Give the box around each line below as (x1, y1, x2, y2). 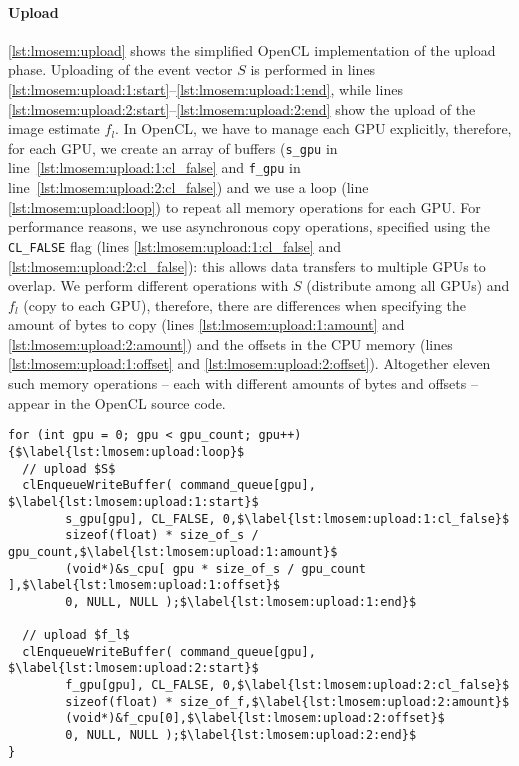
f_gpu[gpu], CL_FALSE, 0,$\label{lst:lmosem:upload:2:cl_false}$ (65, 678, 510, 693)
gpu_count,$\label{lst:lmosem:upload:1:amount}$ (8, 544, 338, 559)
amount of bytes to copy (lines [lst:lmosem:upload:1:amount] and (8, 314, 405, 335)
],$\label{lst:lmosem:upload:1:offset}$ (8, 578, 281, 593)
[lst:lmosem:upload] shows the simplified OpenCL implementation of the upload (8, 39, 496, 60)
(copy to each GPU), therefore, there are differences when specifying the (23, 294, 467, 315)
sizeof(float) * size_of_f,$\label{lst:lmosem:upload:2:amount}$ (65, 694, 510, 709)
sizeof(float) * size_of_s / (65, 528, 259, 543)
